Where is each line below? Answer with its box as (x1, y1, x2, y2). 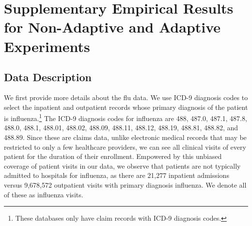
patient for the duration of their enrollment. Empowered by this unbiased (4, 151, 222, 161)
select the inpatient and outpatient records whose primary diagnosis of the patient (4, 102, 248, 112)
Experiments (4, 36, 90, 56)
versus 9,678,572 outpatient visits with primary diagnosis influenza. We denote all (4, 179, 247, 190)
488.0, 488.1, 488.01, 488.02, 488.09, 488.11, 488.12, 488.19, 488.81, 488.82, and (4, 122, 238, 133)
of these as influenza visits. (4, 189, 83, 199)
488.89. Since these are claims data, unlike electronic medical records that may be (4, 132, 247, 142)
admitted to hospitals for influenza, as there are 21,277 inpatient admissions (4, 170, 229, 180)
